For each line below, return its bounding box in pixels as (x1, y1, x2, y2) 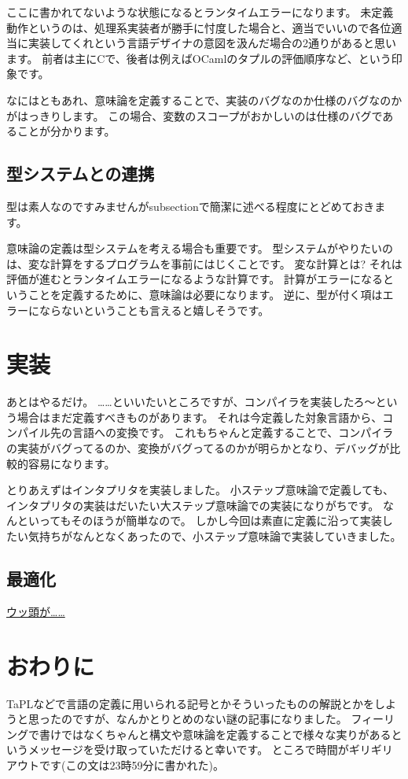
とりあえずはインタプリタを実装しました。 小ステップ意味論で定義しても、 (6, 482, 395, 498)
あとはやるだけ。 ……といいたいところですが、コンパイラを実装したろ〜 (6, 393, 376, 410)
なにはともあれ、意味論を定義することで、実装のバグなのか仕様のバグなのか (6, 91, 402, 108)
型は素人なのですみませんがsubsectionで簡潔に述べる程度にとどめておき (6, 198, 375, 214)
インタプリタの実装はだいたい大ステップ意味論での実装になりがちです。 (6, 497, 380, 513)
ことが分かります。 (17, 123, 116, 139)
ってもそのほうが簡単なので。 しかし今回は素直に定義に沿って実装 (39, 512, 382, 529)
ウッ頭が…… (6, 603, 65, 619)
